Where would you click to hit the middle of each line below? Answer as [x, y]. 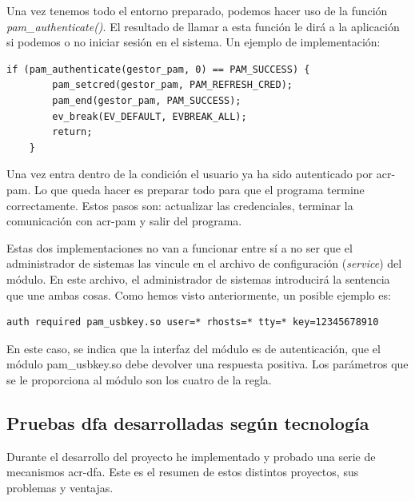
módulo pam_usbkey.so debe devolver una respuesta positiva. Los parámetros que [207, 364]
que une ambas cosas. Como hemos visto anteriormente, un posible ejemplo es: [199, 294]
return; [72, 132]
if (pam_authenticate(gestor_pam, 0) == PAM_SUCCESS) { [158, 69]
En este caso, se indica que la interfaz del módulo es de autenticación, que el [194, 348]
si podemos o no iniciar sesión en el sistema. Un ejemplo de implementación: [194, 42]
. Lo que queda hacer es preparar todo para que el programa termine [196, 189]
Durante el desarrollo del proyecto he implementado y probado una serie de [191, 456]
